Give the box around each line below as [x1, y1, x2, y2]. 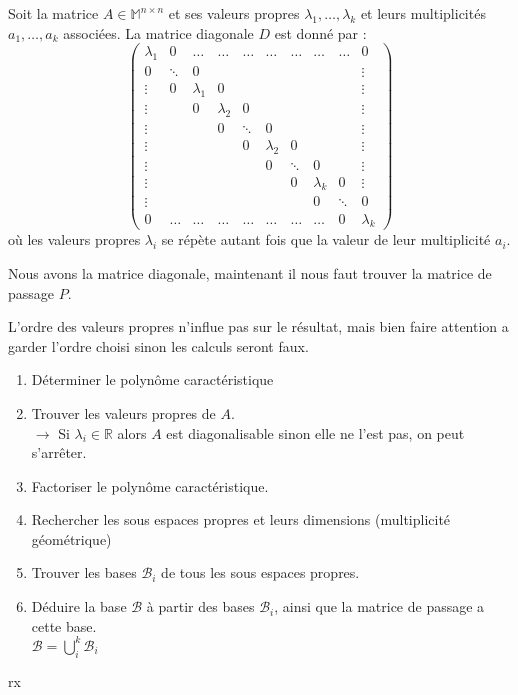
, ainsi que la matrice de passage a [274, 596, 485, 617]
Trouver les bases [31, 562, 137, 583]
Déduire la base [31, 596, 127, 617]
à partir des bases [146, 596, 255, 617]
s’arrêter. [31, 442, 87, 463]
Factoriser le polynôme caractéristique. [31, 475, 269, 496]
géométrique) [31, 528, 112, 549]
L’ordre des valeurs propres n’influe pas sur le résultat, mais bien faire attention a [8, 316, 509, 337]
